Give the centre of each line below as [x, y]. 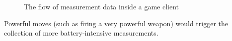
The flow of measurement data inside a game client [102, 6]
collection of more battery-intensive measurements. [81, 33]
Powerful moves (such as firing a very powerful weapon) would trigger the [116, 23]
